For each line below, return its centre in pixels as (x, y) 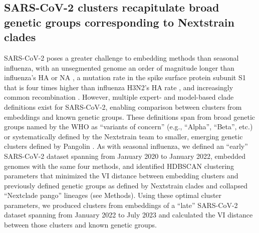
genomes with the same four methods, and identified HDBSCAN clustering (119, 166)
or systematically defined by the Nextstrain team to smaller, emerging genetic (123, 136)
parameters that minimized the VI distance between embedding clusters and (121, 176)
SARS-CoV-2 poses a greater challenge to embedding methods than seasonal (121, 57)
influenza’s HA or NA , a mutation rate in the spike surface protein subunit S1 (125, 77)
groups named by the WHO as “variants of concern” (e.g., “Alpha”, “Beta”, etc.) (128, 127)
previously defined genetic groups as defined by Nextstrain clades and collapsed (126, 185)
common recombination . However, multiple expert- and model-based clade (119, 97)
